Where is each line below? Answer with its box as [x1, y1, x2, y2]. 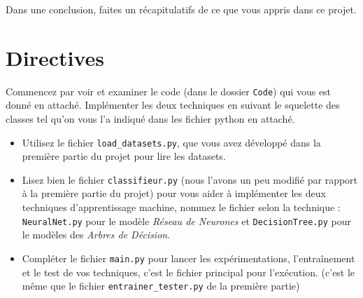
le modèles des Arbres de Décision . [22, 227, 171, 242]
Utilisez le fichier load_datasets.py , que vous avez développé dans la [22, 135, 321, 149]
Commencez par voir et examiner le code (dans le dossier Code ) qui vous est [6, 83, 332, 98]
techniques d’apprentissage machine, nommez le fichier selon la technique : [22, 200, 341, 215]
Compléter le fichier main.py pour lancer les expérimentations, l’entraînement [22, 250, 355, 265]
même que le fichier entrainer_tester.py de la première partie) [22, 278, 300, 293]
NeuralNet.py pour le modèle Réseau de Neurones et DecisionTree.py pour [22, 213, 352, 228]
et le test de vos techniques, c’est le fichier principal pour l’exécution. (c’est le [22, 264, 355, 279]
